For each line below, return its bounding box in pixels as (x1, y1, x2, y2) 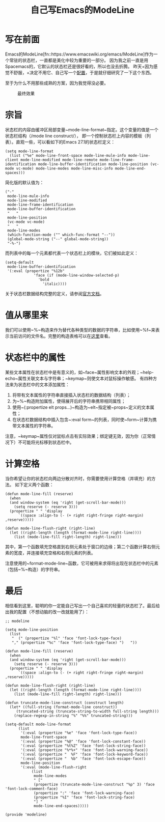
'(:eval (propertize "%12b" (7, 268, 65, 273)
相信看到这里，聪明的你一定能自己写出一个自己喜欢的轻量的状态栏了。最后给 (5, 602, 160, 608)
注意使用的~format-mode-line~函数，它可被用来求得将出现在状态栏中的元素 (5, 560, 159, 566)
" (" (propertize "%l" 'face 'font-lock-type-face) (11, 636, 122, 641)
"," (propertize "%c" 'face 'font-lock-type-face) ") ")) (11, 640, 137, 645)
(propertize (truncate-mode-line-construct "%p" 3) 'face (33, 782, 155, 787)
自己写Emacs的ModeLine (30, 4, 135, 16)
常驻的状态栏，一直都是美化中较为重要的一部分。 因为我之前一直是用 (9, 57, 148, 63)
